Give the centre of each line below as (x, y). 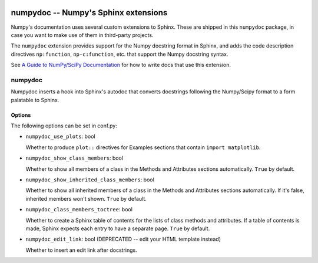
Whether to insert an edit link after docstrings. (82, 250)
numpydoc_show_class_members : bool (74, 158)
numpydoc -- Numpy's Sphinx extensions (89, 13)
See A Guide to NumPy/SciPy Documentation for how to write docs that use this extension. (121, 65)
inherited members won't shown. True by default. (86, 198)
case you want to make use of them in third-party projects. (82, 35)
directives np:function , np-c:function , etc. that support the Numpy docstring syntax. (120, 54)
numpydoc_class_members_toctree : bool (79, 210)
